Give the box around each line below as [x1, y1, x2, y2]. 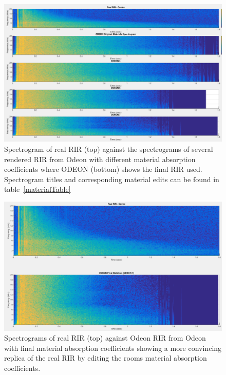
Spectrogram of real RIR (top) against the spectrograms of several [4, 143, 213, 154]
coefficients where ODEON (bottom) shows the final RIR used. [4, 164, 202, 174]
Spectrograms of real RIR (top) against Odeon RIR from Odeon [4, 332, 206, 343]
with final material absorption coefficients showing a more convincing [4, 342, 222, 353]
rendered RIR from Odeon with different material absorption [4, 153, 196, 164]
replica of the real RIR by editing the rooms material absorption [4, 352, 207, 363]
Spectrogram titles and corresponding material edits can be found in [4, 173, 219, 184]
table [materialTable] [4, 184, 71, 194]
